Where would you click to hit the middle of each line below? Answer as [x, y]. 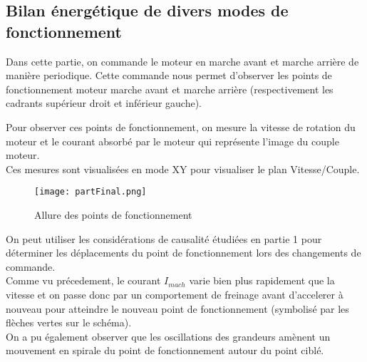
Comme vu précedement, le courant [83, 280]
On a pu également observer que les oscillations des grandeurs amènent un [168, 336]
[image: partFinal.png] [91, 192]
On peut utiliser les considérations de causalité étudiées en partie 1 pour [164, 238]
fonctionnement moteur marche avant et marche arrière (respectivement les [170, 89]
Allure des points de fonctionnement [113, 214]
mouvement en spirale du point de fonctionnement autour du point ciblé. [165, 350]
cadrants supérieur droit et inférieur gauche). [104, 103]
